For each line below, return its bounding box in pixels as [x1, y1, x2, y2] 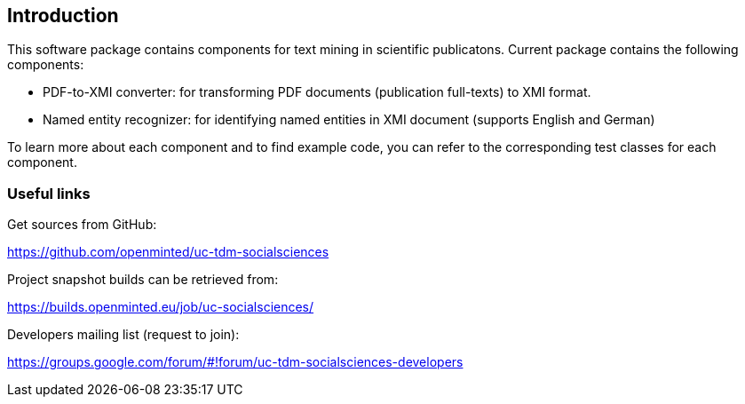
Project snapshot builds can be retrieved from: [7, 272, 279, 288]
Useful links [7, 184, 91, 202]
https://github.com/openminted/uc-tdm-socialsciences [7, 244, 329, 260]
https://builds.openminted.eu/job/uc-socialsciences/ [7, 299, 314, 315]
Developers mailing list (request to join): [7, 327, 240, 343]
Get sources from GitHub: [7, 217, 157, 233]
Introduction [7, 4, 119, 27]
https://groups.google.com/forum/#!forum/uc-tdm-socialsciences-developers [7, 354, 464, 370]
